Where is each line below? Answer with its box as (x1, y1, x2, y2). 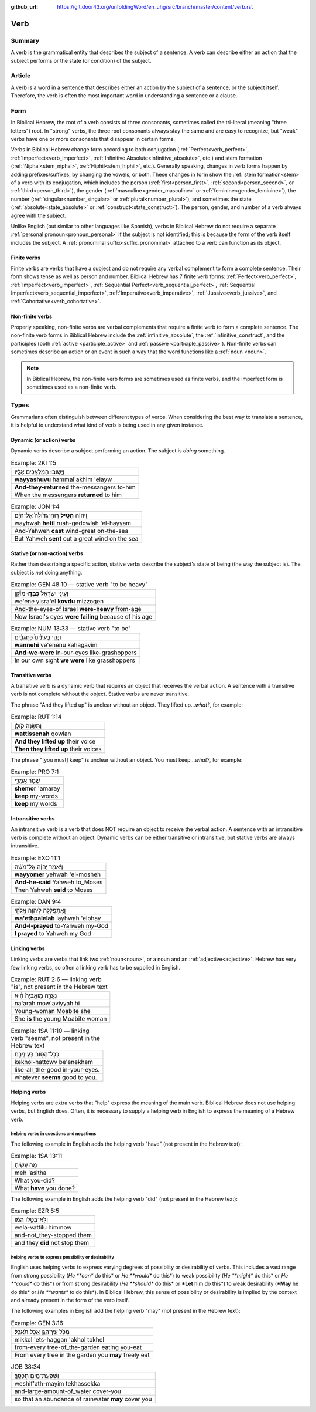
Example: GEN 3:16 (11, 1319, 64, 1327)
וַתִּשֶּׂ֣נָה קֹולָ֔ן (14, 722, 42, 730)
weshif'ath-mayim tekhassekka (14, 1379, 101, 1387)
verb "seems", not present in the (11, 1033, 101, 1042)
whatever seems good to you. (14, 1073, 97, 1081)
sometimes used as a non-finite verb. (26, 383, 117, 390)
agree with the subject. (11, 212, 67, 219)
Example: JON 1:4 (11, 502, 60, 511)
